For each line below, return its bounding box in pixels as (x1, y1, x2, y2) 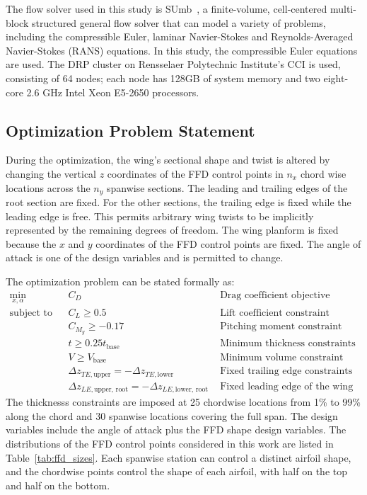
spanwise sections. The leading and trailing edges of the (106, 180, 348, 195)
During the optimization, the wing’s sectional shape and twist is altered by (6, 152, 330, 167)
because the (6, 236, 57, 251)
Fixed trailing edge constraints (220, 366, 353, 377)
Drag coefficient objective (220, 290, 330, 300)
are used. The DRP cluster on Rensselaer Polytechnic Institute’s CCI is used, (6, 57, 341, 72)
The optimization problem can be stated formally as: (6, 273, 235, 288)
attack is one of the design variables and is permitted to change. (6, 250, 284, 265)
